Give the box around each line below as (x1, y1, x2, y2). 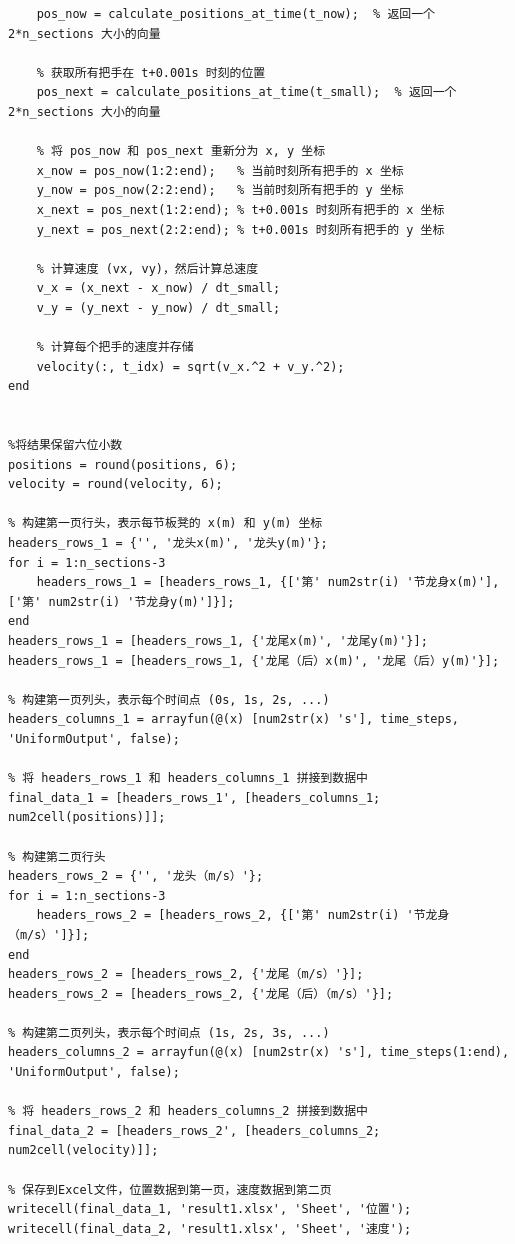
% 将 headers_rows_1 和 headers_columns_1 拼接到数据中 (8, 771, 368, 786)
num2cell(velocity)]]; (8, 1143, 159, 1158)
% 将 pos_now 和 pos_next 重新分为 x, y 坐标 (36, 144, 326, 159)
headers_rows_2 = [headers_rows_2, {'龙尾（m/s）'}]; (8, 967, 364, 982)
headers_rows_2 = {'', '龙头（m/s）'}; (8, 869, 264, 884)
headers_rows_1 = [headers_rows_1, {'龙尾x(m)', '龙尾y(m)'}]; (8, 634, 428, 648)
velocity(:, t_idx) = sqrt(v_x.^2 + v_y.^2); (36, 359, 345, 374)
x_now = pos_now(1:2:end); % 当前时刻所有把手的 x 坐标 (36, 163, 404, 178)
